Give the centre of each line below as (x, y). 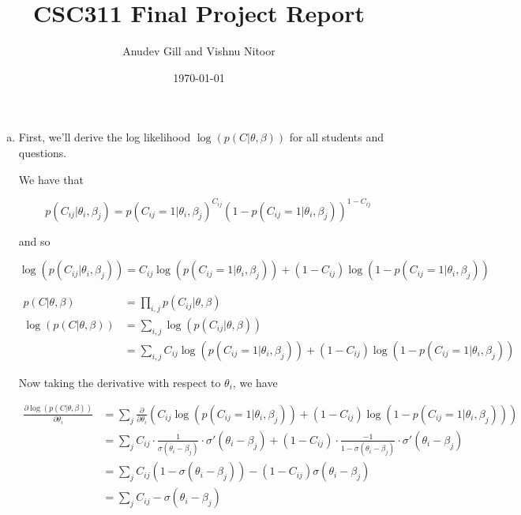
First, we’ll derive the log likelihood (105, 137)
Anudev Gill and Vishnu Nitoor (199, 51)
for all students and (337, 137)
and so (34, 241)
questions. (43, 152)
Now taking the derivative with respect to (120, 382)
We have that (51, 179)
